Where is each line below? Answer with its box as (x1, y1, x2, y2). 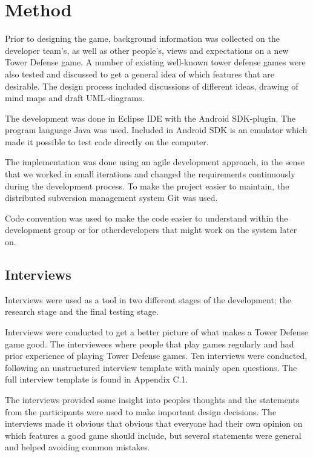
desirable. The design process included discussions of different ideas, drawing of (5, 79, 298, 92)
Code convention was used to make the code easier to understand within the (5, 211, 288, 224)
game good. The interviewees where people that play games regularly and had (5, 337, 294, 350)
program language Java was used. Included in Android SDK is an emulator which (5, 123, 308, 136)
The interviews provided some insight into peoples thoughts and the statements (5, 393, 300, 406)
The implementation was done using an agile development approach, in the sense (5, 156, 305, 168)
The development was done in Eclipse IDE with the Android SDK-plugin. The (5, 111, 296, 124)
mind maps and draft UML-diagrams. (5, 91, 145, 104)
